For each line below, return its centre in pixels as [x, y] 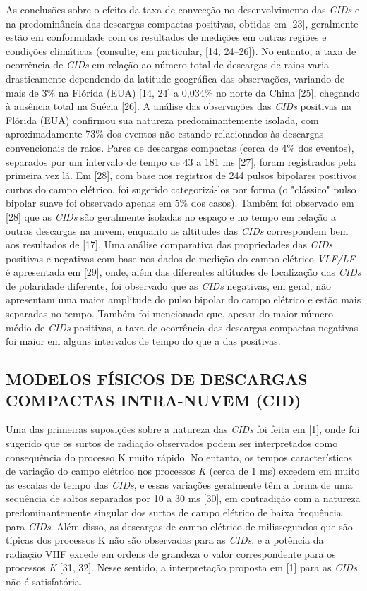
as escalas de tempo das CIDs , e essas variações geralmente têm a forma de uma [179, 484]
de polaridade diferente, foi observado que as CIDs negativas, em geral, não [169, 285]
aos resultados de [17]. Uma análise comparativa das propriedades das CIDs [169, 244]
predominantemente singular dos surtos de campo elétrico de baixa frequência [174, 512]
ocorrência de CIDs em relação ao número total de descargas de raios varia [168, 65]
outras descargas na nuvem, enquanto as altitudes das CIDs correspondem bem [177, 230]
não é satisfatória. [44, 581]
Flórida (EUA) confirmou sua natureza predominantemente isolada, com [162, 120]
